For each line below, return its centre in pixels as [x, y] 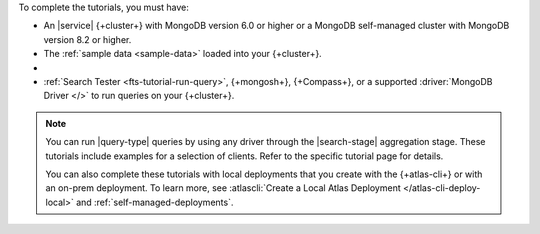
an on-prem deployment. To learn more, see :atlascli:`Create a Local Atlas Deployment [223, 188]
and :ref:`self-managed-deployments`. [154, 202]
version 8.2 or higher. [87, 39]
